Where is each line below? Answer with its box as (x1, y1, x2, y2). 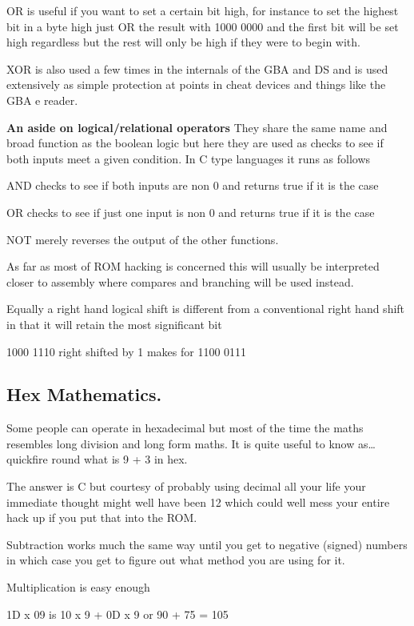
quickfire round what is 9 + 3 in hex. (6, 451, 188, 467)
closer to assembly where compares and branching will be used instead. (6, 273, 354, 290)
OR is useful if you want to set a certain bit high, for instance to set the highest (6, 2, 399, 18)
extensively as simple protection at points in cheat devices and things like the (6, 76, 386, 93)
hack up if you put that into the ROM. (6, 509, 197, 526)
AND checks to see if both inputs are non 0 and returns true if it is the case (6, 177, 379, 194)
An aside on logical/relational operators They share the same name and (6, 118, 388, 135)
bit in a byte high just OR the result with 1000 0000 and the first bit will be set (6, 18, 399, 34)
